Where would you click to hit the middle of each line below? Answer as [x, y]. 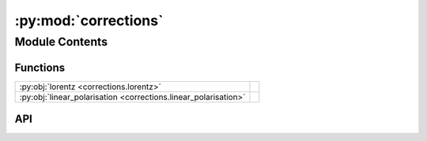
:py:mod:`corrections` [89, 20]
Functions [40, 67]
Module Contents [61, 42]
